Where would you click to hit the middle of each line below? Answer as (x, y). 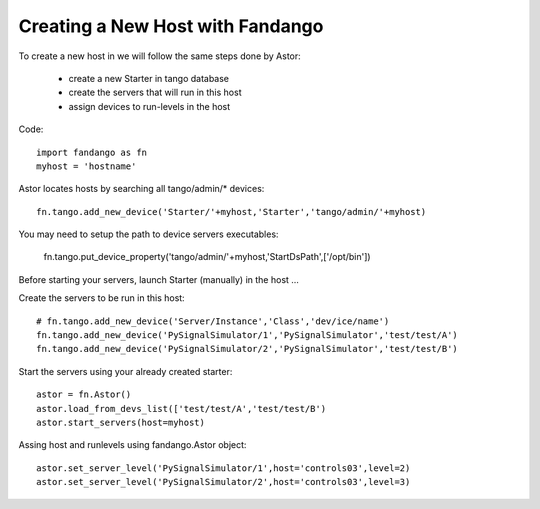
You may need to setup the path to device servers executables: (148, 234)
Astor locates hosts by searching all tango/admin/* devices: (141, 189)
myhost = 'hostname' (86, 166)
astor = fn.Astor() (84, 394)
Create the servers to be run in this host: (101, 298)
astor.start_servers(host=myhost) (120, 422)
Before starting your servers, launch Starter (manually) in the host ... (159, 279)
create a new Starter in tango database (149, 78)
